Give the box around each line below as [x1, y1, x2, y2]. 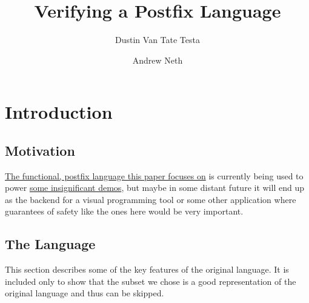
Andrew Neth [132, 53, 183, 66]
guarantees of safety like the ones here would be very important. [5, 205, 244, 218]
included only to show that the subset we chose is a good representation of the [5, 275, 296, 287]
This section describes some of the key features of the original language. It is [5, 263, 289, 276]
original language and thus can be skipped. [5, 287, 164, 299]
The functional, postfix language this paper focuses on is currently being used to [5, 169, 304, 182]
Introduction [5, 99, 113, 124]
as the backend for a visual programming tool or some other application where [5, 193, 296, 205]
